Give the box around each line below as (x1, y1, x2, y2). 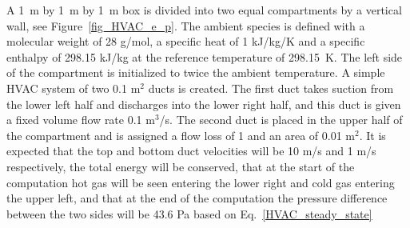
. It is (359, 126, 386, 143)
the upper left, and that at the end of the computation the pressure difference (6, 190, 388, 206)
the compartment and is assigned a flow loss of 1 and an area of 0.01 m (6, 126, 355, 143)
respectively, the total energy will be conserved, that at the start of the (6, 158, 355, 174)
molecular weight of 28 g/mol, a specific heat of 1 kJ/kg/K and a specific (6, 33, 365, 50)
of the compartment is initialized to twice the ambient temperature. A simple (6, 64, 385, 81)
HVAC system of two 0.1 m (6, 79, 141, 96)
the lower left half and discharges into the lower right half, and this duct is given (6, 95, 401, 112)
